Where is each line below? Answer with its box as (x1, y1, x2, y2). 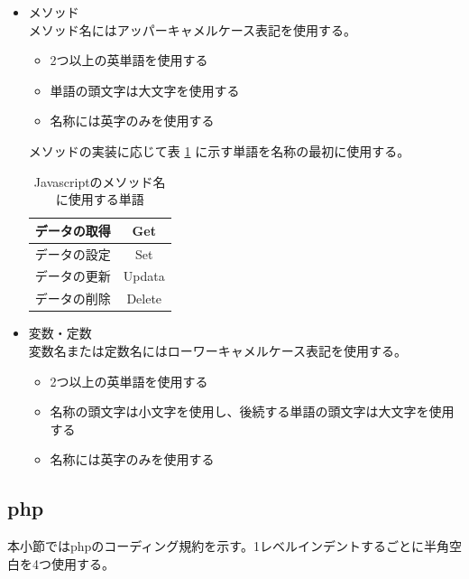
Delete (126, 289, 162, 308)
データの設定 (34, 244, 111, 263)
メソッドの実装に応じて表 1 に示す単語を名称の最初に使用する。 (28, 141, 410, 160)
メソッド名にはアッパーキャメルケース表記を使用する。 (28, 20, 357, 39)
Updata (123, 266, 165, 285)
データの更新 (34, 266, 111, 285)
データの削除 (34, 289, 111, 308)
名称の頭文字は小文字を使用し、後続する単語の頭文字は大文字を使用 (50, 402, 455, 421)
